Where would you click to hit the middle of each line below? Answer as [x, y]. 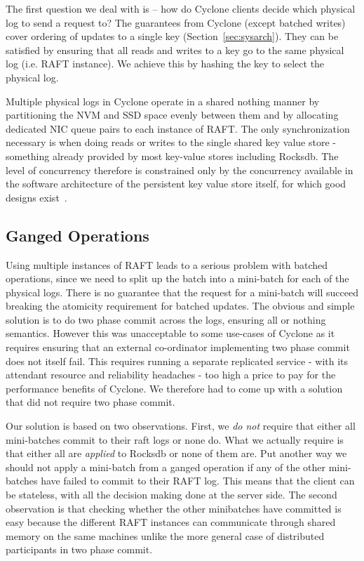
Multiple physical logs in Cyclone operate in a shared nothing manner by [163, 101]
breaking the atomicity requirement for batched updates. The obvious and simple [180, 306]
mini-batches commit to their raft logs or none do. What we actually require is [175, 439]
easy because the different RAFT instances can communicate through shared [171, 522]
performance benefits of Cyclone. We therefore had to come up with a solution [174, 388]
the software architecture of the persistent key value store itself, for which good [176, 184]
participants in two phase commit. [79, 549]
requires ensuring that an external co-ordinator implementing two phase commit [178, 347]
